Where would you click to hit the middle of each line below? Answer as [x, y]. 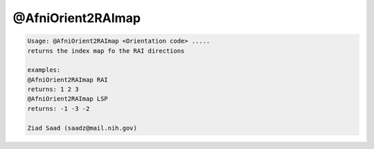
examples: [44, 70]
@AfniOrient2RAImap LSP [68, 99]
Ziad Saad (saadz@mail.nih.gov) [82, 128]
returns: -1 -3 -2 [59, 108]
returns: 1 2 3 [53, 89]
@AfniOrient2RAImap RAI [68, 80]
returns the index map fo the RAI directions [106, 51]
